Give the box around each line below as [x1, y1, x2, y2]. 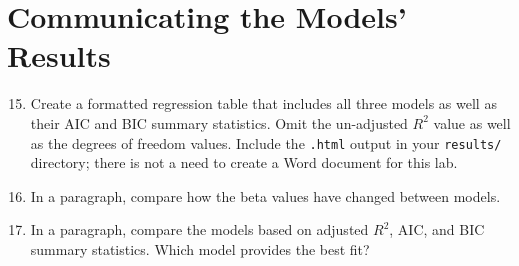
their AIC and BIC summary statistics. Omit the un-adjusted [30, 112, 408, 133]
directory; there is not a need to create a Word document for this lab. [30, 152, 458, 173]
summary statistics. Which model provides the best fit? [30, 238, 370, 259]
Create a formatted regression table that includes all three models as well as [30, 93, 497, 114]
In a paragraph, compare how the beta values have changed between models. [30, 185, 501, 206]
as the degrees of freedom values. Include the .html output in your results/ [30, 132, 502, 153]
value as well [433, 112, 511, 133]
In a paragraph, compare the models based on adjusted [30, 219, 369, 240]
